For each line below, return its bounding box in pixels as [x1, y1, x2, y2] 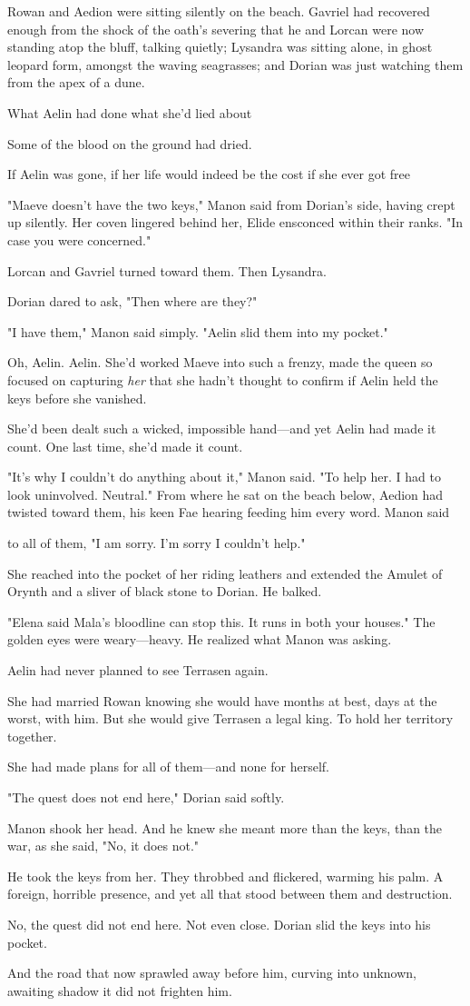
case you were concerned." [7, 230, 152, 249]
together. [7, 726, 57, 745]
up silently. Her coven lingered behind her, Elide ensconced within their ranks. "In [7, 213, 464, 232]
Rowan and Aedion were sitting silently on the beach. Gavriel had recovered [7, 2, 430, 20]
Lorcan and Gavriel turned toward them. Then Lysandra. [7, 261, 327, 280]
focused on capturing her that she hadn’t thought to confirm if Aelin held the [7, 370, 438, 389]
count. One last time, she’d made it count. [7, 436, 243, 455]
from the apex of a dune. [7, 73, 145, 92]
